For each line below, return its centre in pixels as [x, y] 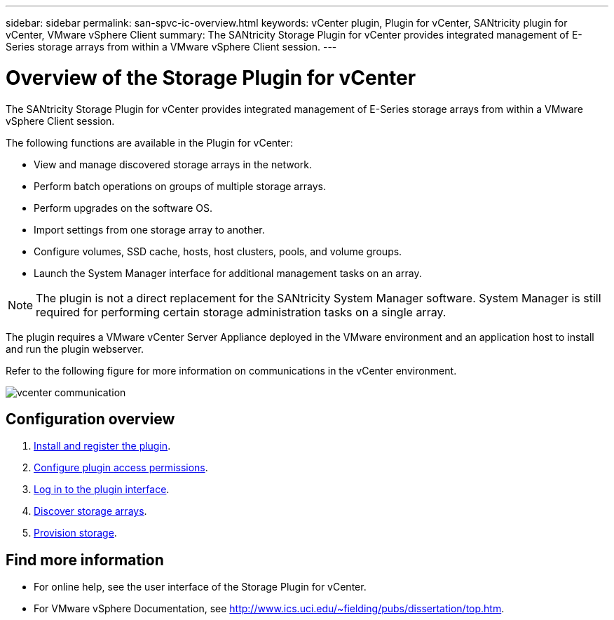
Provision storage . [75, 533]
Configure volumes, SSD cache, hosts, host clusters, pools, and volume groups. [218, 251]
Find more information [85, 560]
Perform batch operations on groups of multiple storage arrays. [180, 186]
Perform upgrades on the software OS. [123, 208]
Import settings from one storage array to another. [149, 229]
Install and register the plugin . [102, 446]
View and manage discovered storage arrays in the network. [173, 164]
